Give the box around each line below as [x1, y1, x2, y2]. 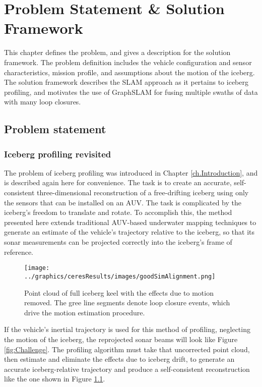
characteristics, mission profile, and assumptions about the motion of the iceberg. [4, 67, 255, 77]
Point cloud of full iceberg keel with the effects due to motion [24, 287, 214, 298]
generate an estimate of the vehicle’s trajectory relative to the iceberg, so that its [4, 227, 255, 237]
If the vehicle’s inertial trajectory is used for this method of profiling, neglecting [4, 324, 250, 335]
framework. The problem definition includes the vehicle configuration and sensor [4, 57, 252, 67]
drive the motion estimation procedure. [24, 307, 145, 317]
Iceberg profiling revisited [4, 147, 111, 160]
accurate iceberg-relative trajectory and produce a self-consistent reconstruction [4, 363, 250, 374]
